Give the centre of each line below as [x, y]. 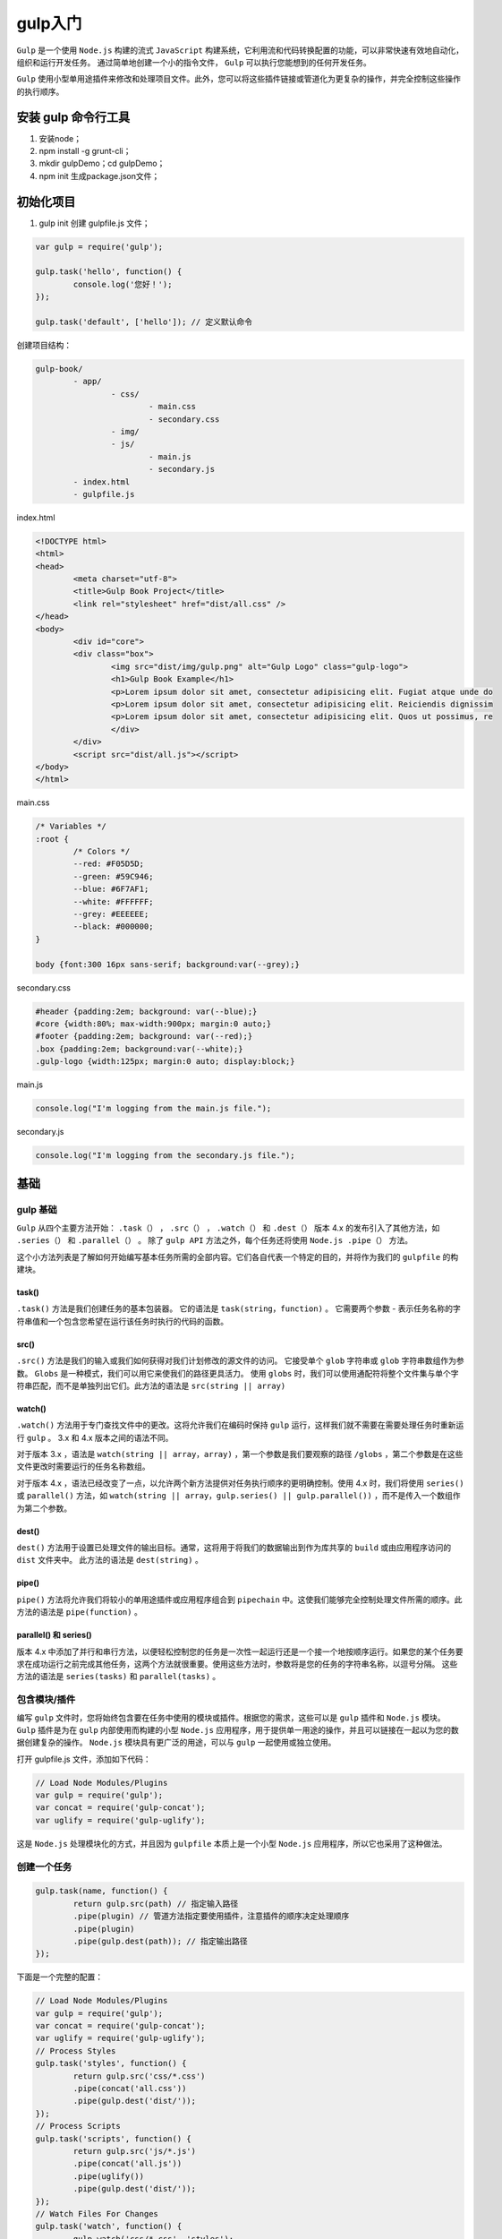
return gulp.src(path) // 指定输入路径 [156, 1904]
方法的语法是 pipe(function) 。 [79, 1612]
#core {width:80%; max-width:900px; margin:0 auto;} [153, 1024]
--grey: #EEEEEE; [111, 914]
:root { [52, 839]
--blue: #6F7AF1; [111, 889]
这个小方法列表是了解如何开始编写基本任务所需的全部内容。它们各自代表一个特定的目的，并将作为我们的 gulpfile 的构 [238, 1257]
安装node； [60, 138]
